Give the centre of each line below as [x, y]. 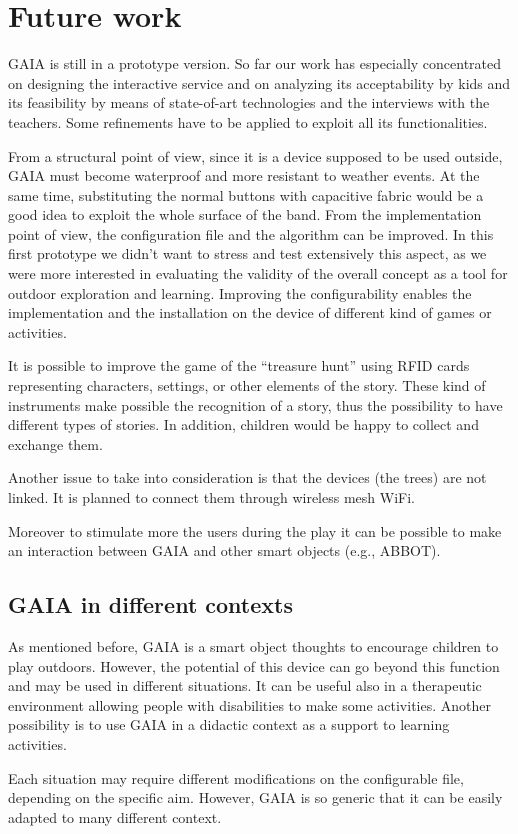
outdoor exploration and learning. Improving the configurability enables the [240, 292]
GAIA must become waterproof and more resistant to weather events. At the [244, 175]
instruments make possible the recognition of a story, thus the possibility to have [255, 404]
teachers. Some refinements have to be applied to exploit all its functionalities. [248, 121]
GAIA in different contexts [150, 604]
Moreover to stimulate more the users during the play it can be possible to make [255, 530]
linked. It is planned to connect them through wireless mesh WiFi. [211, 497]
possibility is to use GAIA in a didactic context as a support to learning [229, 724]
